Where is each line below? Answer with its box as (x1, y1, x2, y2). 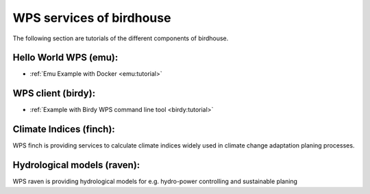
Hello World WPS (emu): (12, 52, 119, 64)
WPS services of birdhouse (12, 10, 171, 25)
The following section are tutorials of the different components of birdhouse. (12, 34, 229, 42)
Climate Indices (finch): (12, 124, 116, 135)
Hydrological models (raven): (12, 159, 140, 171)
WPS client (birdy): (12, 87, 96, 99)
